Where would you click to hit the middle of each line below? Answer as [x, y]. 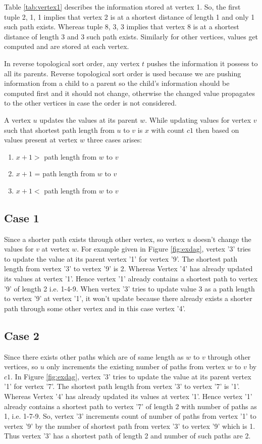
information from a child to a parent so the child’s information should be [117, 83]
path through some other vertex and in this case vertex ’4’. [95, 308]
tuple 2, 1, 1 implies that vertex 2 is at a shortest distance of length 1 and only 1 [129, 16]
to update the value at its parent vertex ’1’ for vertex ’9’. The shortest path [121, 258]
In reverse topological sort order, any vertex [72, 63]
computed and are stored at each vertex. [67, 46]
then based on [217, 130]
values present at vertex [41, 140]
